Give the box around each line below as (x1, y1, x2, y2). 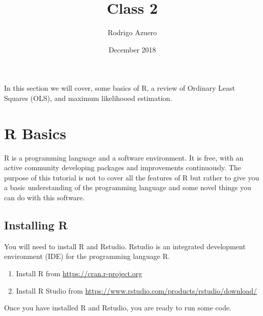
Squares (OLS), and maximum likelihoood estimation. (4, 92, 172, 103)
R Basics (4, 122, 67, 143)
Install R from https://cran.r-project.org (16, 268, 142, 278)
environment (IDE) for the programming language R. (4, 251, 170, 261)
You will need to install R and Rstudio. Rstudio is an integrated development (4, 241, 246, 251)
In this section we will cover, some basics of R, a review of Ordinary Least (4, 83, 235, 93)
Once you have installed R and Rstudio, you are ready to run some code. (4, 302, 231, 313)
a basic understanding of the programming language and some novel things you (4, 182, 251, 193)
